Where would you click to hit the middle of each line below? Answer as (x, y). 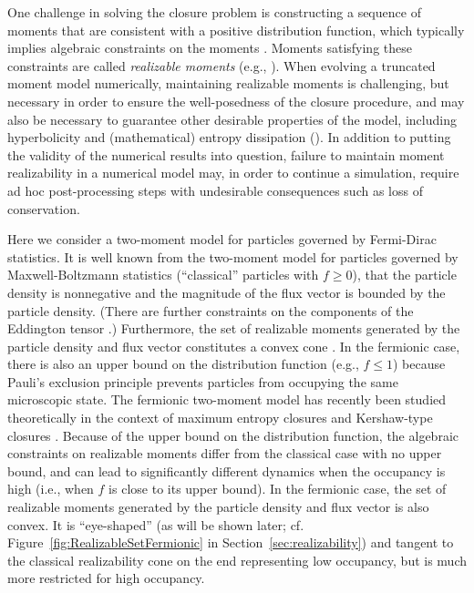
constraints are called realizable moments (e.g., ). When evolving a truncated (222, 65)
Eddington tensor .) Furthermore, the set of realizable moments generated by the (234, 328)
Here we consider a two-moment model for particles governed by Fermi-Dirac (222, 239)
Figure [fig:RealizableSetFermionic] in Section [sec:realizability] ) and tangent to (231, 542)
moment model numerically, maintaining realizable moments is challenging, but (228, 83)
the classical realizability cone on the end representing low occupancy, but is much (237, 560)
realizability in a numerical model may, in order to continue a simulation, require (233, 173)
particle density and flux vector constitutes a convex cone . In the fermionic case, (234, 346)
